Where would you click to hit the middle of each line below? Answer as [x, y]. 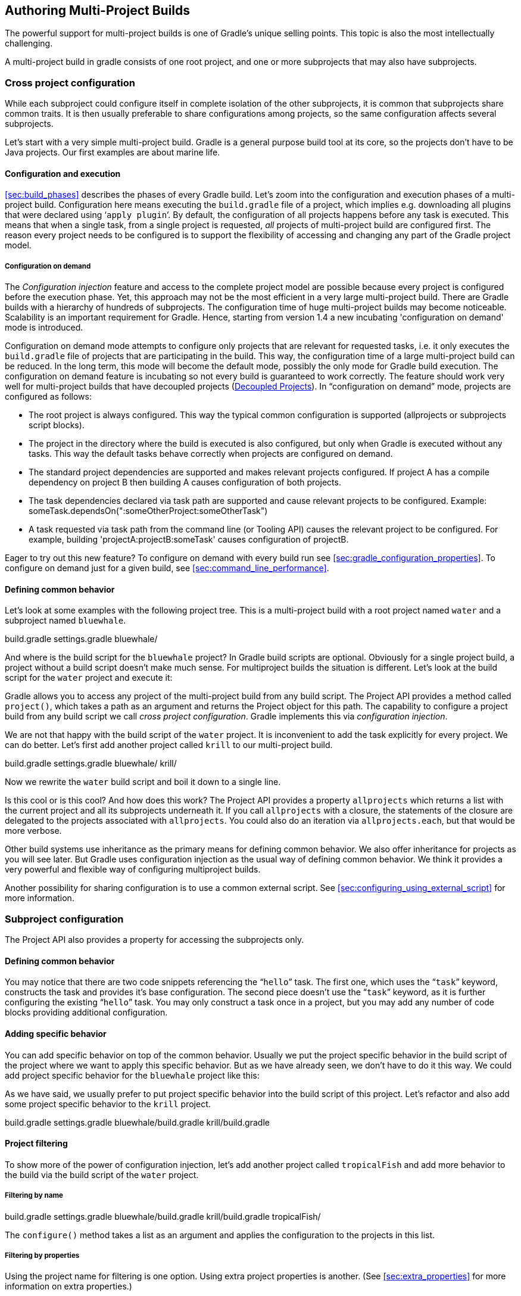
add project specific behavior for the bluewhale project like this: [132, 1075]
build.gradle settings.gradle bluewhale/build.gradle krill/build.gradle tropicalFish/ [163, 1216]
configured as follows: [48, 397]
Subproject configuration [64, 919]
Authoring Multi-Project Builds [98, 10]
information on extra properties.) [68, 1286]
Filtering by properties [42, 1255]
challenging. [29, 43]
